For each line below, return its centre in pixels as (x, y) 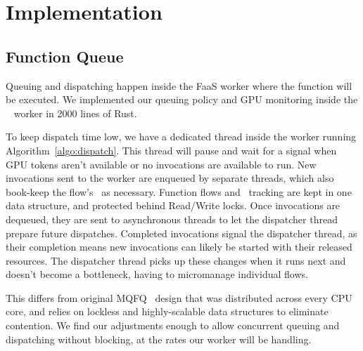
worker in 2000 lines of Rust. (75, 113)
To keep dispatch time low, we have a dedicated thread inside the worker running (181, 137)
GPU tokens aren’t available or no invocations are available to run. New (161, 164)
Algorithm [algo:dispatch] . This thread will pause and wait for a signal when (171, 150)
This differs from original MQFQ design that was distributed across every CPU (179, 297)
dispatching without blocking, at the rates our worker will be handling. (159, 339)
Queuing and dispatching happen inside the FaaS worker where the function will (179, 85)
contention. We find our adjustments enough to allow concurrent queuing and (173, 325)
